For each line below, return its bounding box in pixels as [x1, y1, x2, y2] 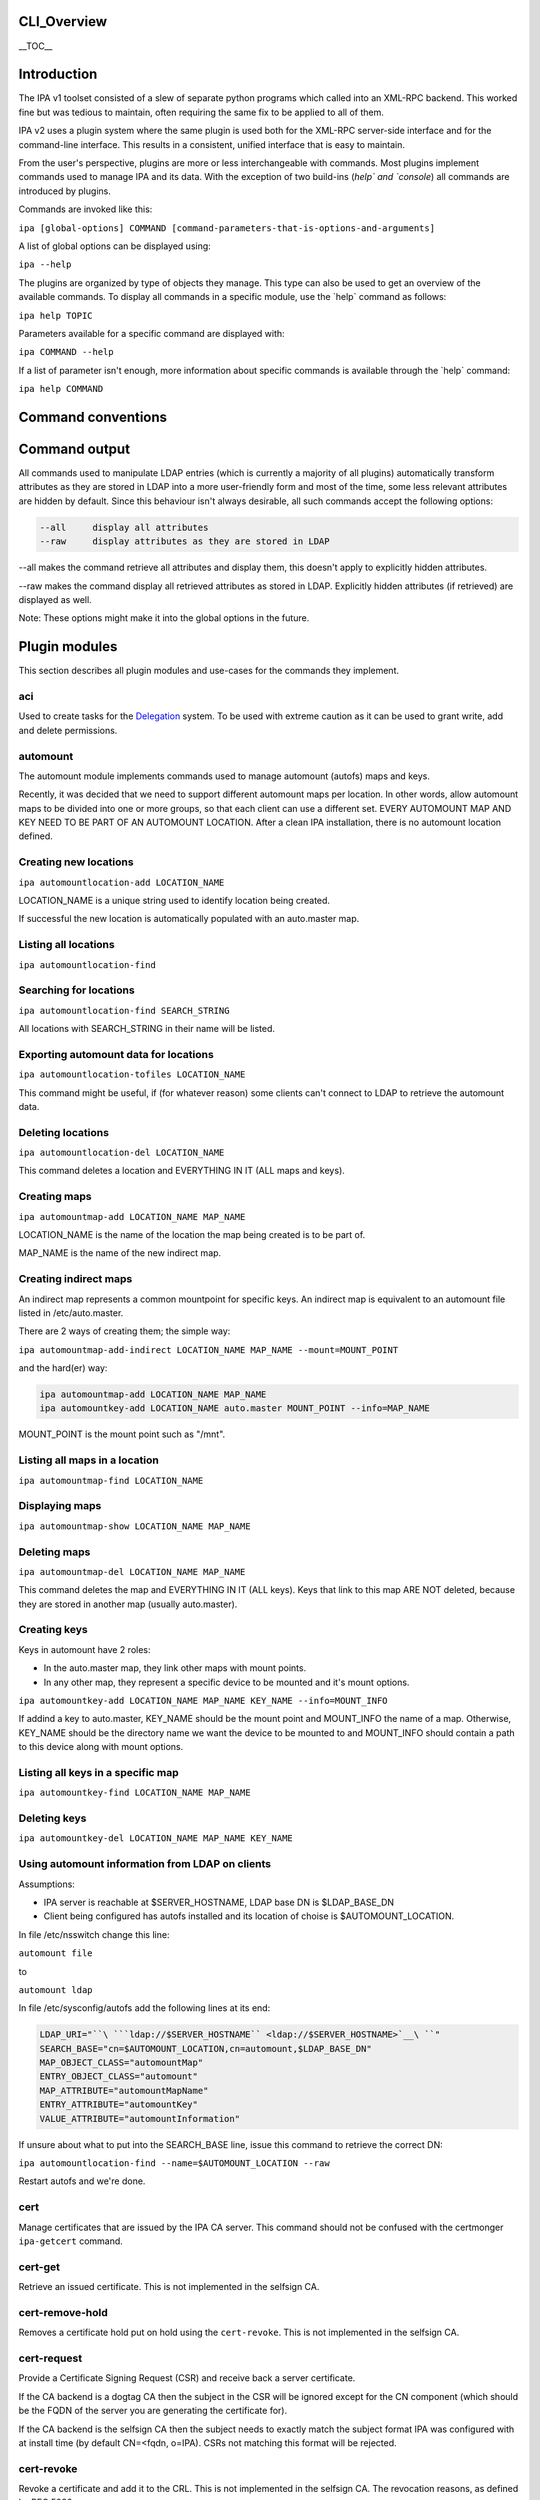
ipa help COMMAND [18, 383, 104, 395]
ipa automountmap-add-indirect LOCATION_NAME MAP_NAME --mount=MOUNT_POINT [18, 1344, 399, 1355]
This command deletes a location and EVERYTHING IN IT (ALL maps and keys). [18, 1165, 345, 1177]
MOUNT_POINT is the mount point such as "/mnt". [18, 1428, 226, 1440]
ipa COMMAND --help [18, 346, 114, 358]
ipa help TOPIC [18, 310, 94, 321]
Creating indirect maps [18, 1272, 133, 1286]
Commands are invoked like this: [18, 203, 153, 215]
